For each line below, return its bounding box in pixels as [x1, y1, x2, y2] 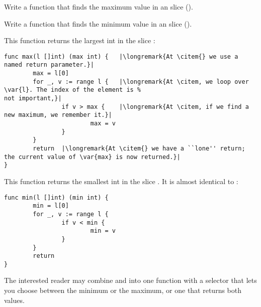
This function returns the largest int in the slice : [4, 35, 155, 46]
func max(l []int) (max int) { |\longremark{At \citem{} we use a [4, 53, 238, 60]
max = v [90, 120, 116, 127]
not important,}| [4, 95, 62, 102]
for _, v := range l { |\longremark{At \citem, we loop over [33, 78, 249, 85]
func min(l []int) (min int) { [4, 194, 109, 201]
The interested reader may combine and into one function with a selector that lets [4, 275, 257, 285]
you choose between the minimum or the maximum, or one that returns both [4, 285, 242, 295]
